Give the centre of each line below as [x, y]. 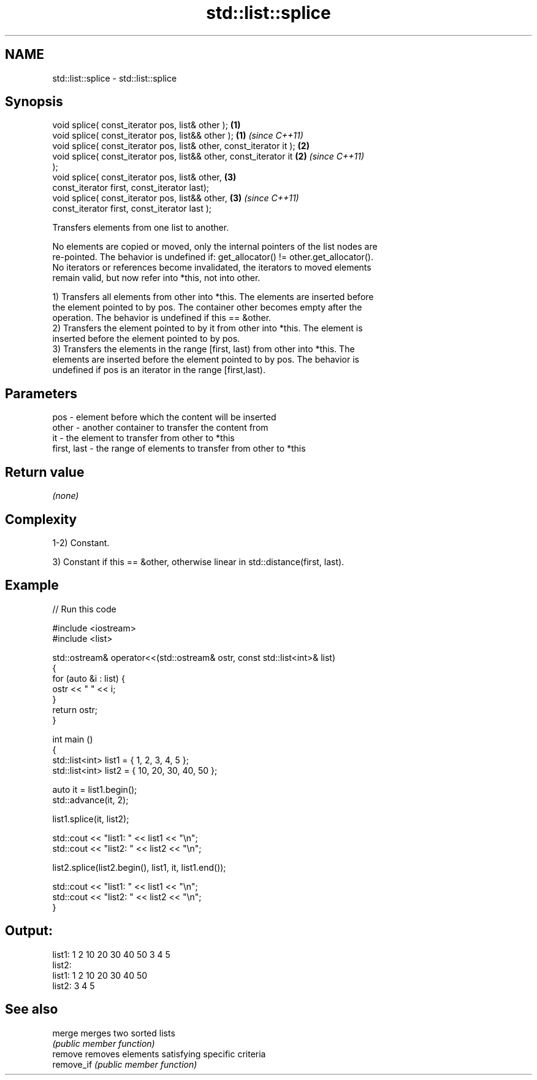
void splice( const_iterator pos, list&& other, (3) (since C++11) [176, 198]
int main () [73, 739]
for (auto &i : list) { [89, 678]
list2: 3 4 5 [74, 985]
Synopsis [34, 102]
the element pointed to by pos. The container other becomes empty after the [207, 307]
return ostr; [75, 709]
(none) [66, 496]
